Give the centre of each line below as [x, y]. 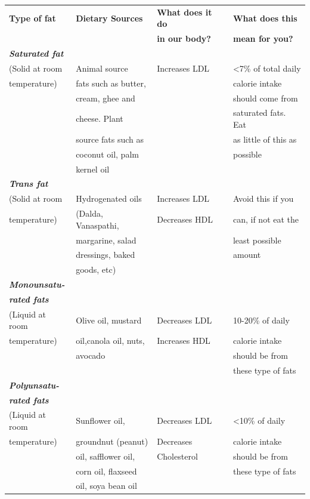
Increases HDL [184, 341]
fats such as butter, [111, 83]
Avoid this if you [263, 198]
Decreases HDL [185, 219]
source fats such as [110, 139]
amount [247, 255]
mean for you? [263, 38]
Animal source [102, 68]
